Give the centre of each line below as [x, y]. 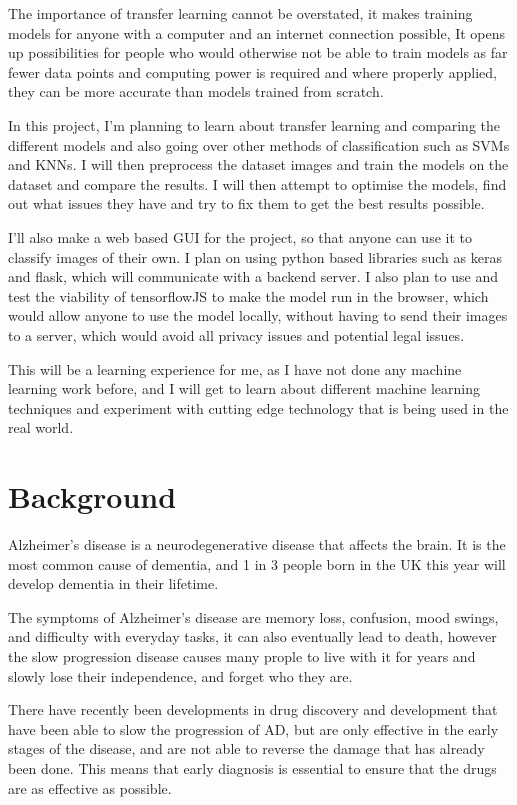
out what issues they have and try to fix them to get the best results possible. [246, 203]
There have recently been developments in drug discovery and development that [253, 709]
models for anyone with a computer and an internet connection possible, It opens [257, 32]
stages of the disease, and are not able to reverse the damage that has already [246, 748]
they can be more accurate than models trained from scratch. [196, 91]
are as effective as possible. [90, 787]
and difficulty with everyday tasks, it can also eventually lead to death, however [252, 636]
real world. [41, 427]
